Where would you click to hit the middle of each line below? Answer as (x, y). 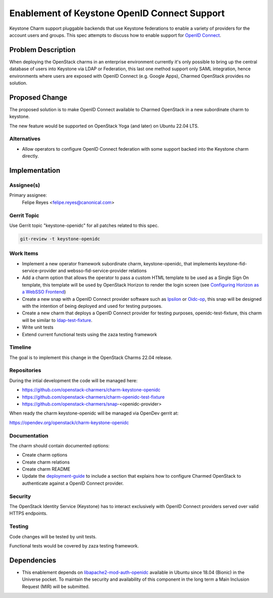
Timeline (20, 347)
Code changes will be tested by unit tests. (53, 536)
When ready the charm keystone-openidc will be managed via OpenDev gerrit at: (94, 413)
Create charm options (45, 455)
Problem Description (42, 50)
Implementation (35, 171)
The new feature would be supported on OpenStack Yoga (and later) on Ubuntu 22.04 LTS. (104, 126)
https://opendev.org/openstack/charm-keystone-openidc (69, 423)
